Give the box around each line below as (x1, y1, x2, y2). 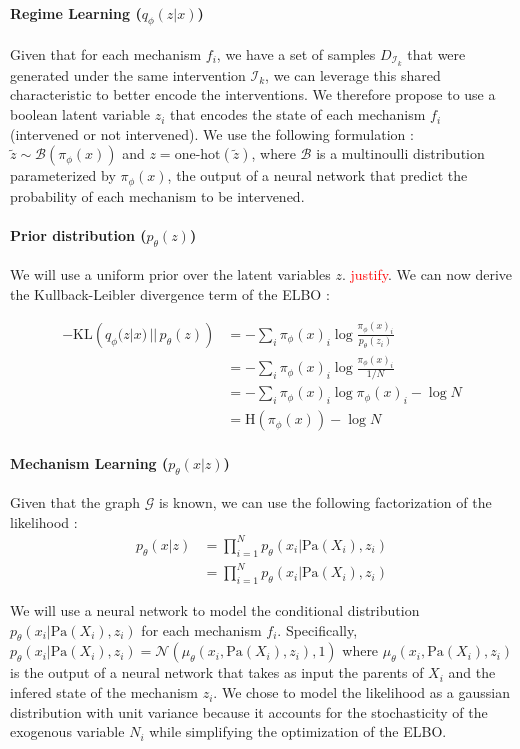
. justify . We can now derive (341, 264, 513, 285)
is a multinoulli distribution (316, 143, 485, 164)
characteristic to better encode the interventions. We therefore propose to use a (10, 84, 496, 105)
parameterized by (10, 165, 116, 186)
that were (407, 44, 466, 64)
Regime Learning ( (10, 2, 142, 23)
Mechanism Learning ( (10, 452, 169, 473)
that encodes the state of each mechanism (170, 104, 426, 125)
